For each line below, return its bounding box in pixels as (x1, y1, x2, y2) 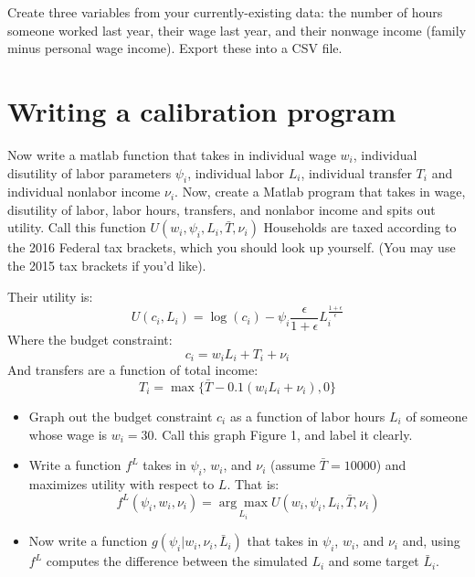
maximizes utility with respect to (28, 474, 215, 493)
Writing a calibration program (7, 91, 396, 129)
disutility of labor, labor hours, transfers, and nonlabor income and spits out (7, 199, 436, 219)
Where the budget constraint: (7, 330, 173, 349)
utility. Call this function (7, 218, 146, 237)
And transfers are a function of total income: (7, 360, 259, 379)
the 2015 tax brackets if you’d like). (7, 256, 206, 275)
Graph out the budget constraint (28, 406, 213, 425)
